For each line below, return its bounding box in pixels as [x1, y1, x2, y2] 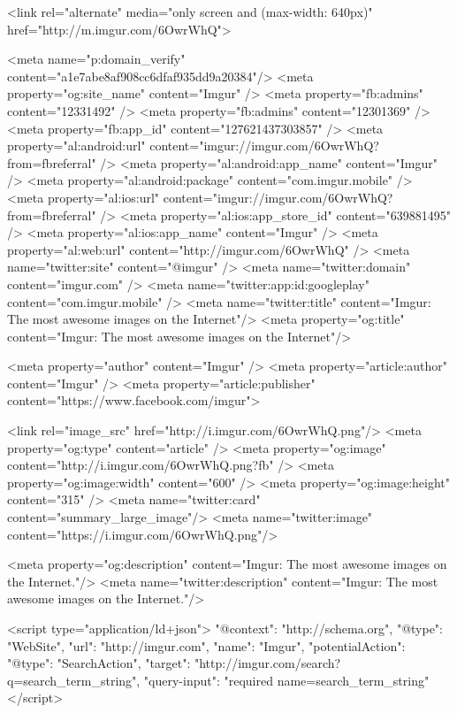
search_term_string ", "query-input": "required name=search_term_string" [23, 671, 430, 689]
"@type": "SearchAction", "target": [7, 654, 191, 672]
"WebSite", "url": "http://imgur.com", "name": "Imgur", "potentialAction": [7, 636, 406, 655]
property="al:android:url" [7, 136, 146, 155]
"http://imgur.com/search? [194, 654, 341, 672]
